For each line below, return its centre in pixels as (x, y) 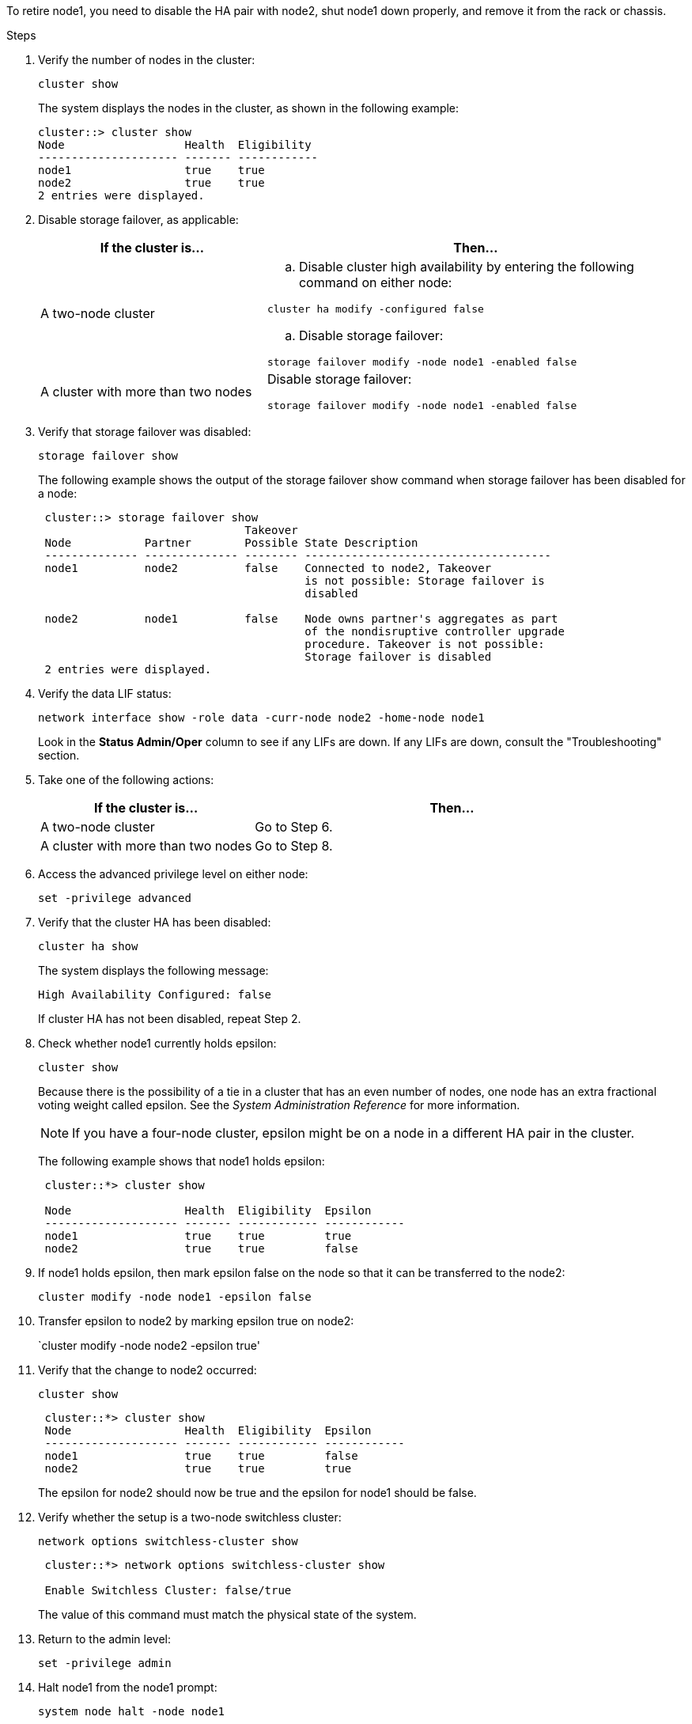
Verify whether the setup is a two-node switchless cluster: (190, 1517)
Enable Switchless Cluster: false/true (168, 1590)
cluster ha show (88, 946)
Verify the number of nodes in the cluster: (147, 60)
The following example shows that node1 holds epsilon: (182, 1161)
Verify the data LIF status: (105, 693)
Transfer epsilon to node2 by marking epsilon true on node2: (196, 1321)
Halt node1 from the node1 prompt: (128, 1687)
